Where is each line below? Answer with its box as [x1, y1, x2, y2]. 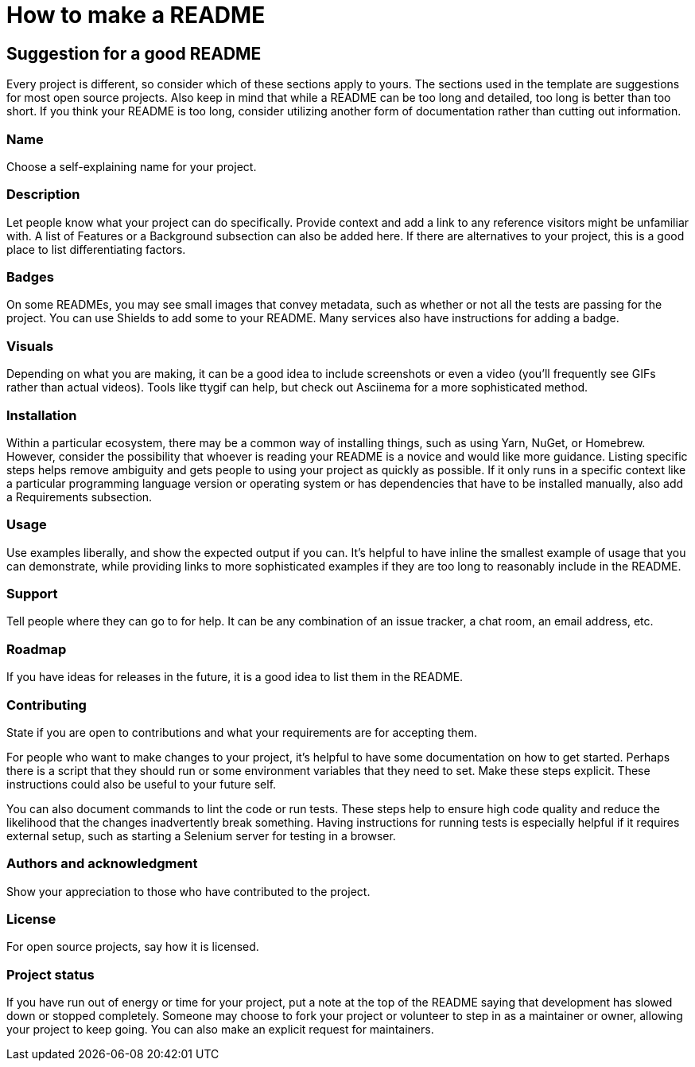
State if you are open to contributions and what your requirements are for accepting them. [6, 725, 478, 739]
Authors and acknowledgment [6, 855, 198, 872]
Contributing [6, 696, 87, 713]
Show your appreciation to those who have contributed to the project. [6, 884, 371, 898]
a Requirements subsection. [6, 489, 153, 504]
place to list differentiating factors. [6, 242, 186, 256]
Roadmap [6, 641, 67, 657]
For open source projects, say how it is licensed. [6, 940, 259, 954]
